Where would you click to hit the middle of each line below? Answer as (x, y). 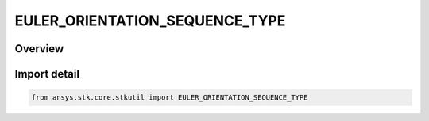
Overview (39, 49)
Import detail (47, 74)
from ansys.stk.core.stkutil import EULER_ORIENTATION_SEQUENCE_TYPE (170, 98)
